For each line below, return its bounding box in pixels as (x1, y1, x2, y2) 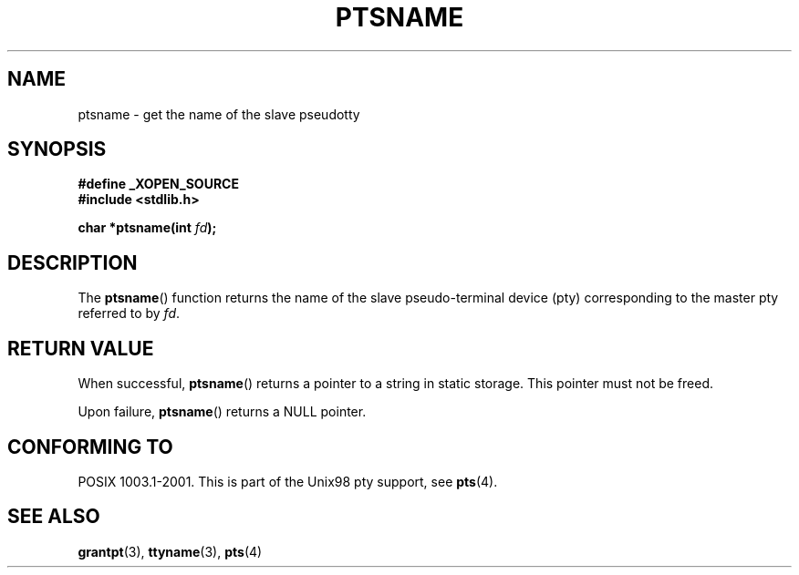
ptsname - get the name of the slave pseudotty (78, 106, 360, 122)
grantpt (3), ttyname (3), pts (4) (78, 543, 263, 560)
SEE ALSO (7, 505, 100, 529)
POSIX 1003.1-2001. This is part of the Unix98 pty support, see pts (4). (78, 473, 498, 489)
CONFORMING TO (7, 435, 173, 458)
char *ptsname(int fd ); (78, 220, 217, 236)
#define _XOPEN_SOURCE (78, 176, 239, 192)
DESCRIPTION (7, 251, 138, 274)
